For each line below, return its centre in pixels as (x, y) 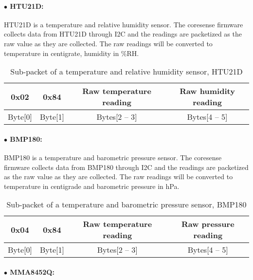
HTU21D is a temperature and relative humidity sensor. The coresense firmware (124, 24)
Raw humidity (207, 91)
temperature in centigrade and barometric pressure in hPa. (92, 186)
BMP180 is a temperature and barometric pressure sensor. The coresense (113, 157)
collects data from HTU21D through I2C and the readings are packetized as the (123, 34)
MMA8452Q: (32, 271)
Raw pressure (208, 224)
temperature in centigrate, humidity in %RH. (72, 53)
